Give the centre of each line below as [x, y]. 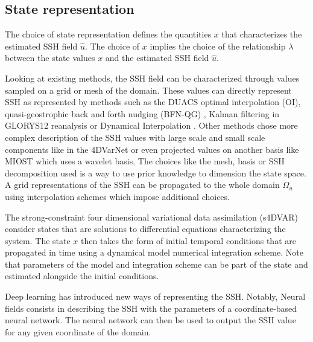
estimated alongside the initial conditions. [82, 276]
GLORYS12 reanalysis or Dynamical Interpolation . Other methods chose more [151, 125]
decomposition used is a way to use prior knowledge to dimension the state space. [156, 173]
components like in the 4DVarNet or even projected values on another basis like [152, 149]
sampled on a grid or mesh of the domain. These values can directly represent [148, 90]
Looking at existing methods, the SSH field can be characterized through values [152, 78]
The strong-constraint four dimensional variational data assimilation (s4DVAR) [151, 217]
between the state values [50, 58]
